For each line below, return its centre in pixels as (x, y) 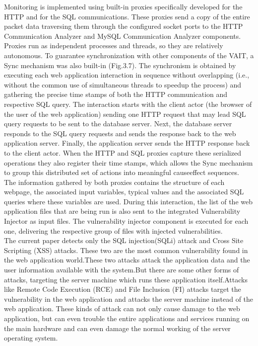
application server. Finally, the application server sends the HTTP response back (127, 143)
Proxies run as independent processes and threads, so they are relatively (114, 45)
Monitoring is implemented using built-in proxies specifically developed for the (123, 6)
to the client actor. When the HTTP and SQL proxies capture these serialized (123, 152)
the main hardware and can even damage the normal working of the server (117, 328)
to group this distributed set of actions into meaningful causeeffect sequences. (122, 172)
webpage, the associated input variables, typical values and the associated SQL (124, 192)
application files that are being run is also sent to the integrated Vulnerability (122, 211)
